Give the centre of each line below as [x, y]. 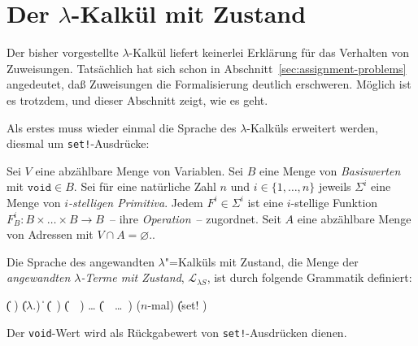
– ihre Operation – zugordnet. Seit [195, 218]
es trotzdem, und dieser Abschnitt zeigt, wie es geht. [137, 99]
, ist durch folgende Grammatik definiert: [309, 277]
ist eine [266, 202]
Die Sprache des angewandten [81, 261]
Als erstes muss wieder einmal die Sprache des [122, 127]
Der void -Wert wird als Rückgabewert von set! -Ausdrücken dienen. [177, 332]
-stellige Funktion [334, 202]
